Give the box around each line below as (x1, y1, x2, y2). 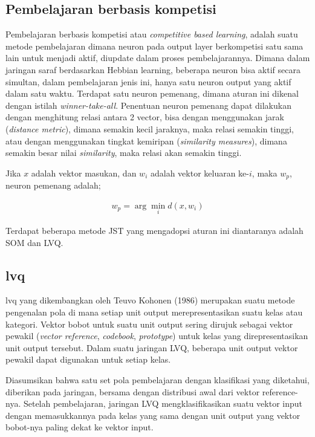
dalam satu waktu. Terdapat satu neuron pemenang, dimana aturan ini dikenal (5, 87, 299, 100)
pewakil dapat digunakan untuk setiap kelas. (5, 353, 171, 366)
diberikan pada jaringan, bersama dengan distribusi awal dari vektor (5, 385, 260, 398)
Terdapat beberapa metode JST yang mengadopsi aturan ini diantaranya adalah (5, 224, 304, 237)
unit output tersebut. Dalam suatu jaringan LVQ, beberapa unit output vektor (5, 341, 298, 354)
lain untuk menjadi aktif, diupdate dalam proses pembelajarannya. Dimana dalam (5, 51, 310, 64)
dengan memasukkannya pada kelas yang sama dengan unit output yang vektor (5, 409, 300, 421)
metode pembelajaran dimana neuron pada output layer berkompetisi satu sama (5, 39, 304, 52)
